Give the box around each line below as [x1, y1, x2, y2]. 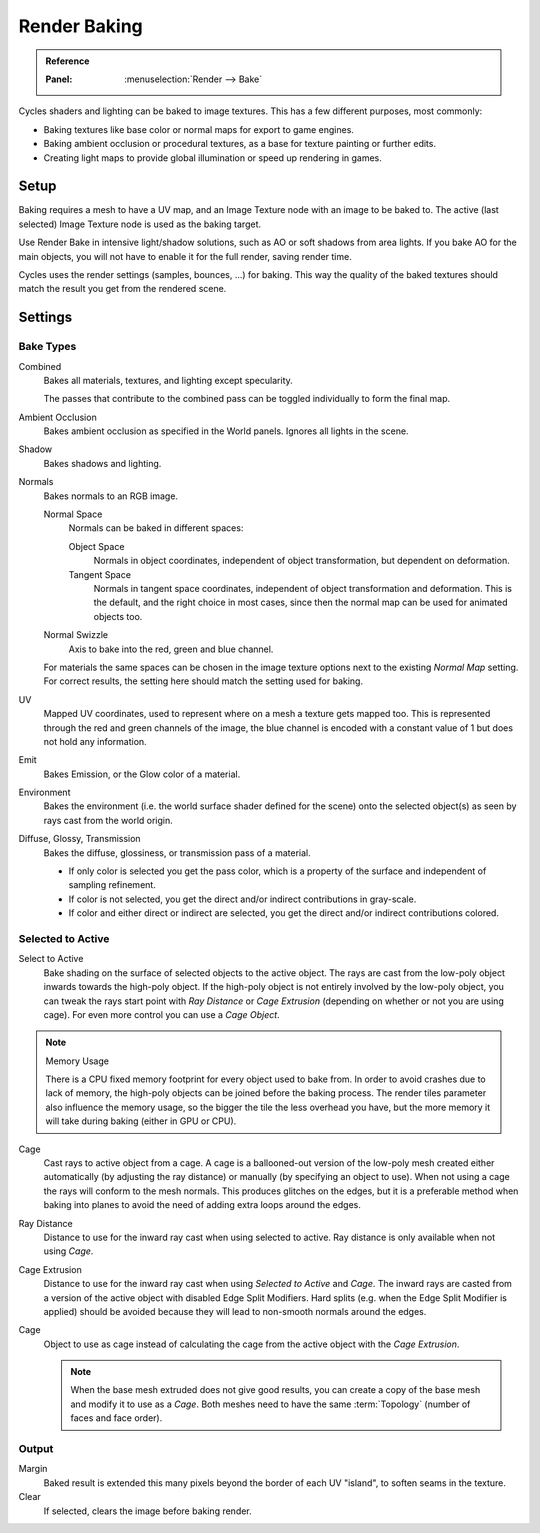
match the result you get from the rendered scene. [18, 283, 227, 295]
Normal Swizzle [43, 629, 109, 641]
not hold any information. [43, 735, 147, 747]
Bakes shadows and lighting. [43, 457, 162, 469]
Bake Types [18, 340, 77, 354]
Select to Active [18, 953, 84, 965]
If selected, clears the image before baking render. [43, 1505, 252, 1517]
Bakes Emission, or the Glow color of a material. [43, 768, 241, 780]
